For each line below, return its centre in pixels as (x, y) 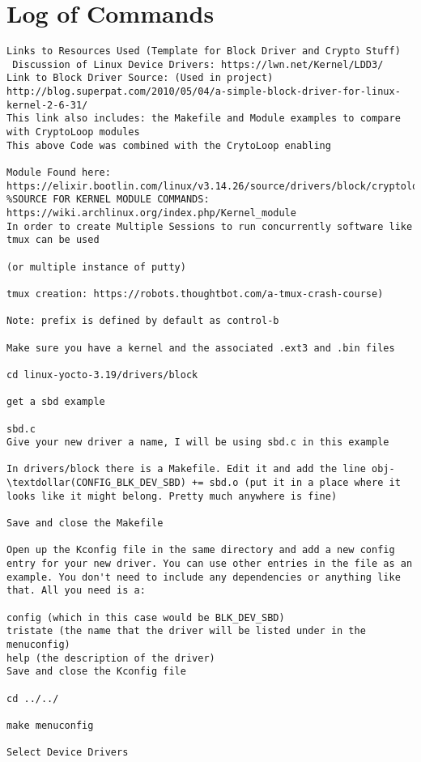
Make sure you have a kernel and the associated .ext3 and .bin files (201, 348)
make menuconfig (50, 725)
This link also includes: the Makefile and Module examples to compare (204, 119)
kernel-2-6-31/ (47, 105)
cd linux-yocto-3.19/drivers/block (102, 375)
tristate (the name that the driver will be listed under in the (186, 631)
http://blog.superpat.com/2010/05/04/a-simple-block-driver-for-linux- (204, 92)
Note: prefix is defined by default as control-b (143, 321)
